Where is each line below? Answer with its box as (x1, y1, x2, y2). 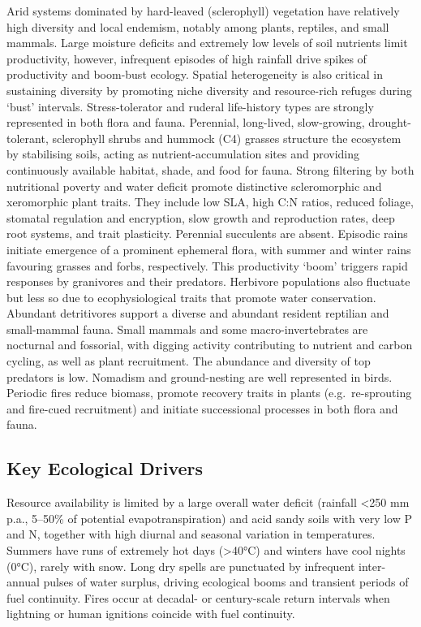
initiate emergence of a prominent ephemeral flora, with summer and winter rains (6, 240, 411, 257)
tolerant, (6, 129, 49, 146)
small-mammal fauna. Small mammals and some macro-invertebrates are (6, 320, 368, 337)
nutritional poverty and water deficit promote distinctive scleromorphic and (6, 177, 382, 194)
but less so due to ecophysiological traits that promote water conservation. (6, 288, 376, 305)
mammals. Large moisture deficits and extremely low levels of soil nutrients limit (6, 34, 408, 51)
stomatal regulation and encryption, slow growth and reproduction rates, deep (6, 209, 395, 226)
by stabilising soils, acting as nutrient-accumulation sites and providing (6, 145, 360, 162)
